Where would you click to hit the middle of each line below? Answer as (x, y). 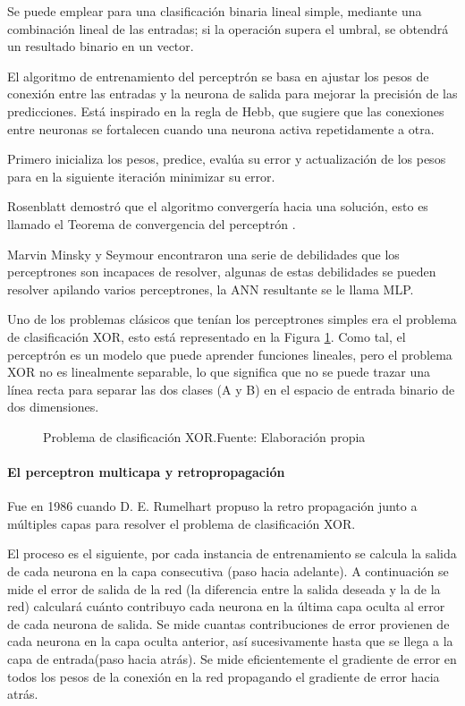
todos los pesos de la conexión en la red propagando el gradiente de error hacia (224, 676)
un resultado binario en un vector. (101, 46)
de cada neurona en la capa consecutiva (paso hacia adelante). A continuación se (228, 571)
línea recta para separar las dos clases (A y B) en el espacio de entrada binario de (231, 389)
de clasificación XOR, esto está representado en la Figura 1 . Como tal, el (207, 336)
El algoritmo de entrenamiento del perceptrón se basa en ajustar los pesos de (218, 76)
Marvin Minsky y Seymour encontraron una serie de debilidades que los (203, 254)
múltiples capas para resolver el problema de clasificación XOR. (182, 523)
